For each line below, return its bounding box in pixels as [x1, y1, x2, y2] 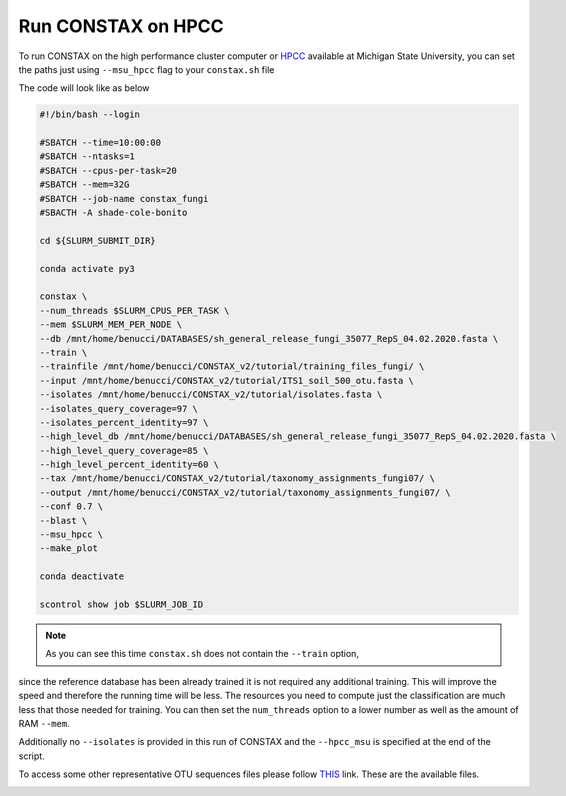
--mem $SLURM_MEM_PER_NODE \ [39, 319, 183, 330]
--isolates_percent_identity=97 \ [39, 416, 209, 428]
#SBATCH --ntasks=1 [39, 151, 135, 162]
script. [18, 750, 45, 762]
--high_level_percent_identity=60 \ [39, 459, 220, 470]
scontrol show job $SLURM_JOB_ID [39, 598, 204, 610]
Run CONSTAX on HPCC [18, 15, 224, 37]
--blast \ [39, 515, 88, 526]
